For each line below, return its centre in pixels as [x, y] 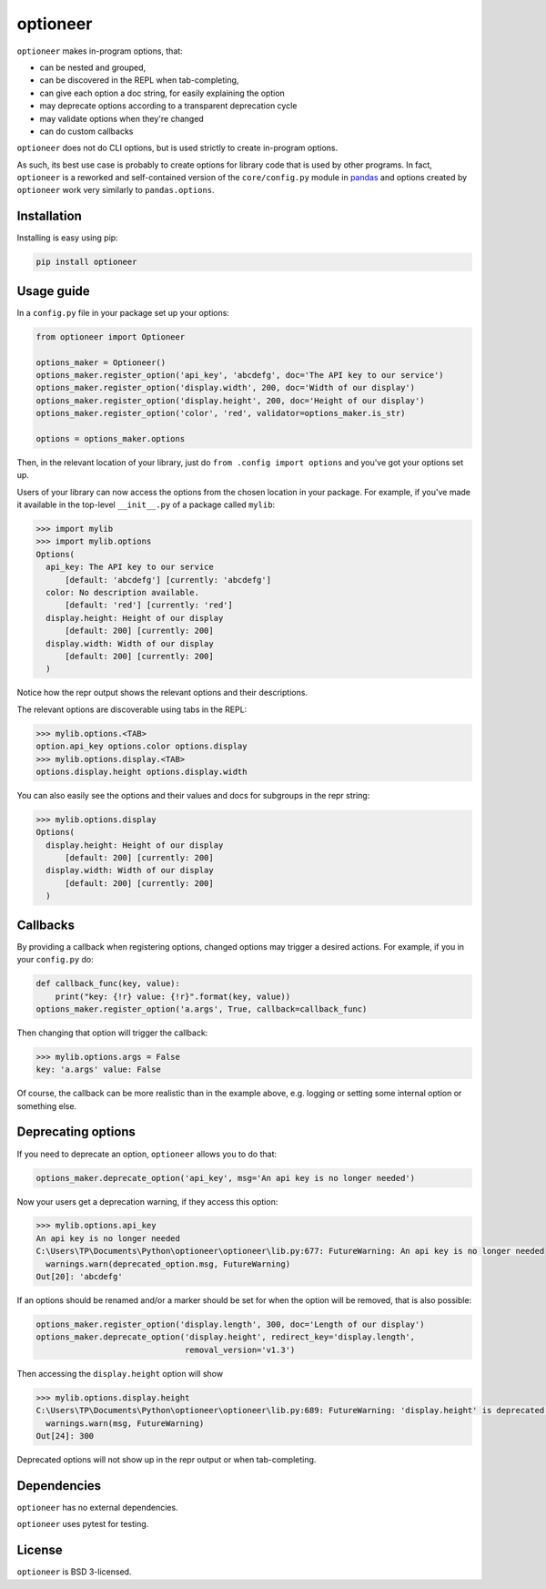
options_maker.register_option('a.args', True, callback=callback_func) [202, 1009]
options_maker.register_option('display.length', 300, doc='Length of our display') [230, 1324]
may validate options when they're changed [121, 118]
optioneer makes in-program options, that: [100, 51]
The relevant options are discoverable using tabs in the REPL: [132, 709]
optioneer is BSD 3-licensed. [74, 1572]
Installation [49, 216]
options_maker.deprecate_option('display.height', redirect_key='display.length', [226, 1337]
